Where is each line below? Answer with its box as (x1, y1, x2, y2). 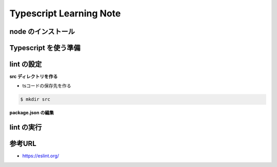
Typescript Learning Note (9, 8, 121, 19)
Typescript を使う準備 (9, 44, 81, 52)
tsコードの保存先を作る (22, 82, 71, 89)
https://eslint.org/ (22, 153, 59, 159)
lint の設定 (9, 60, 42, 69)
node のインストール (9, 27, 75, 36)
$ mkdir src (20, 96, 51, 102)
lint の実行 (9, 123, 42, 132)
